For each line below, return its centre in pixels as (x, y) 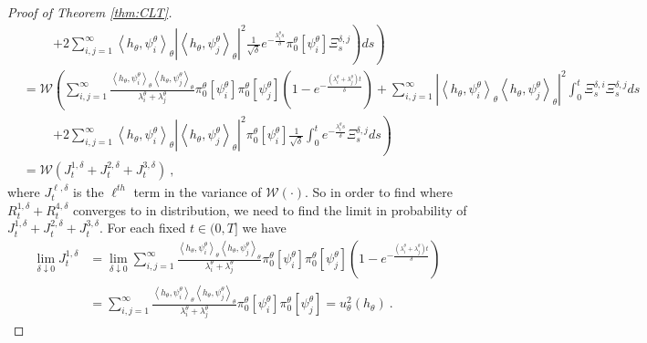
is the (89, 191)
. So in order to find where (379, 191)
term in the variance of (198, 191)
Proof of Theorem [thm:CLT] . (90, 12)
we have (264, 228)
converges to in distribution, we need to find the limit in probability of (270, 209)
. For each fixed (142, 228)
